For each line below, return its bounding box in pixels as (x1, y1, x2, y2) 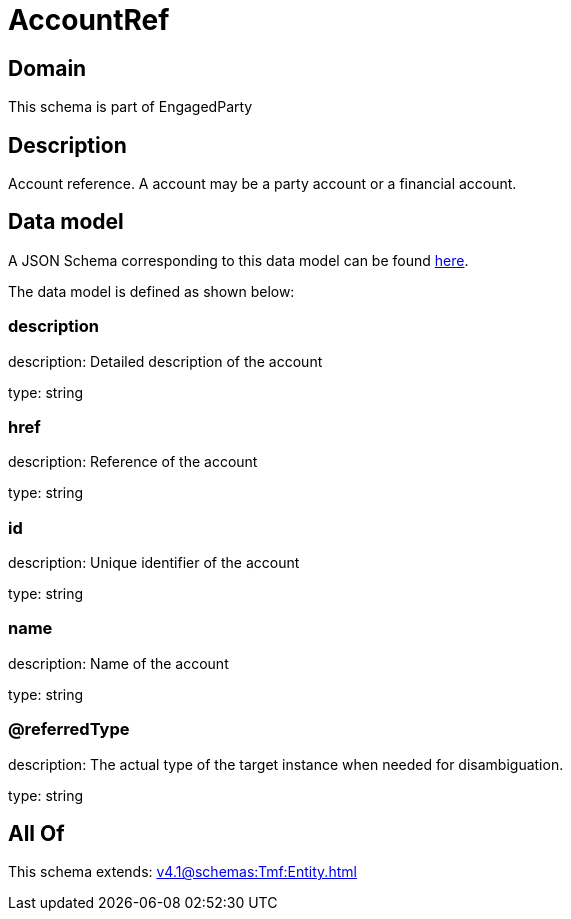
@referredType (8, 719, 130, 740)
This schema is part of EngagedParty (8, 98, 253, 116)
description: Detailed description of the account (8, 352, 323, 370)
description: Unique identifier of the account (8, 554, 300, 572)
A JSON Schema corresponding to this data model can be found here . (8, 251, 469, 269)
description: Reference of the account (8, 453, 258, 471)
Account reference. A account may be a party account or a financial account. (8, 175, 517, 193)
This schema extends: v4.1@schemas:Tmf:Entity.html (8, 863, 357, 881)
